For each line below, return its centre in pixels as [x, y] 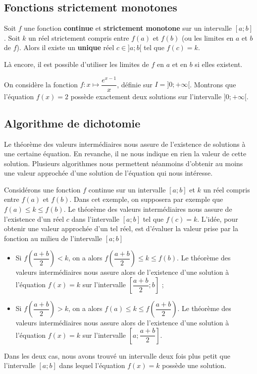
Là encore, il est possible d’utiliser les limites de [77, 64]
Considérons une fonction [42, 189]
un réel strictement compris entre [79, 37]
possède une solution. [194, 365]
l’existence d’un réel [34, 218]
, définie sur [135, 84]
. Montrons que [213, 84]
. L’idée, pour [218, 218]
